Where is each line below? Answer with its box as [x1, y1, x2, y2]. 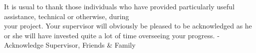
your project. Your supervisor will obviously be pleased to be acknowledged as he [4, 21, 252, 31]
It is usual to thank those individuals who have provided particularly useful [4, 1, 235, 11]
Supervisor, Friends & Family [45, 40, 136, 50]
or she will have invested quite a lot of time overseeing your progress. [4, 30, 215, 40]
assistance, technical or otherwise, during [4, 11, 129, 21]
